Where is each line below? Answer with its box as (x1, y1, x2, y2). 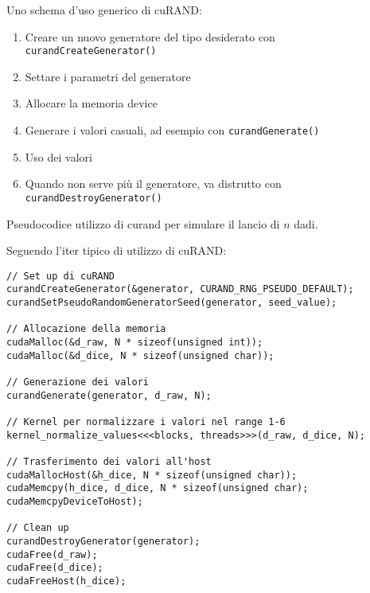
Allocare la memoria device (25, 95, 158, 111)
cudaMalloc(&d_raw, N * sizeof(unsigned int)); (6, 337, 263, 348)
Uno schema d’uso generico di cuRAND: (6, 2, 202, 18)
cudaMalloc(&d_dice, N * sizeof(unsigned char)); (6, 349, 275, 361)
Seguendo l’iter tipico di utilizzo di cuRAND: (6, 242, 227, 259)
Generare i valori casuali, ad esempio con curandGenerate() (25, 122, 320, 138)
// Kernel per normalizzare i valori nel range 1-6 (6, 415, 286, 427)
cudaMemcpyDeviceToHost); (6, 495, 143, 507)
